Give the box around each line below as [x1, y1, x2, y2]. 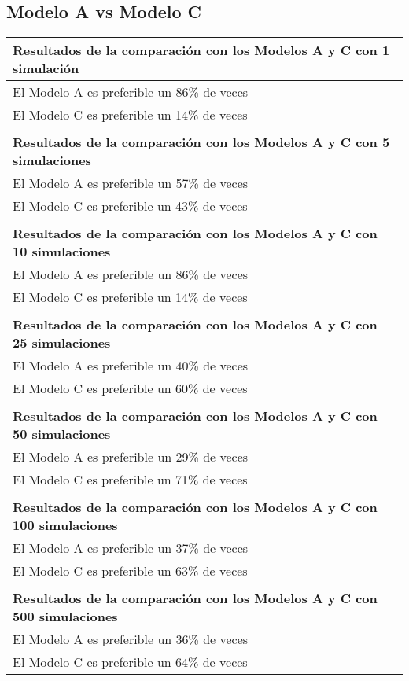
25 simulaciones [13, 333, 111, 352]
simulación [13, 59, 79, 78]
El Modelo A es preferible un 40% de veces [13, 356, 249, 375]
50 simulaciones [13, 425, 111, 444]
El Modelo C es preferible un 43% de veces [13, 197, 248, 215]
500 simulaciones [13, 607, 118, 626]
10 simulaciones [13, 242, 111, 261]
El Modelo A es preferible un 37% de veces [13, 539, 249, 558]
